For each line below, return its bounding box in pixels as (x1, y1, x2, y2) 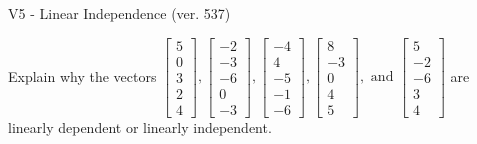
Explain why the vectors (8, 65, 157, 86)
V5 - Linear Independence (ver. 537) (8, 3, 231, 23)
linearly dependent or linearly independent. (8, 116, 272, 137)
